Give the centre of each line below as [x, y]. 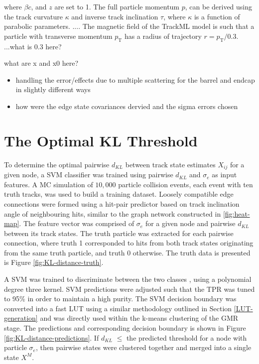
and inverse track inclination [115, 16]
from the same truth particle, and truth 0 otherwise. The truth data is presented [127, 252]
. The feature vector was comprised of [77, 223]
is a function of [217, 16]
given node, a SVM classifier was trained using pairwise [89, 175]
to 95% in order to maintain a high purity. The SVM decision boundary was [120, 299]
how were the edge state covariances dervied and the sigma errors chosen [127, 106]
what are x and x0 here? [41, 63]
